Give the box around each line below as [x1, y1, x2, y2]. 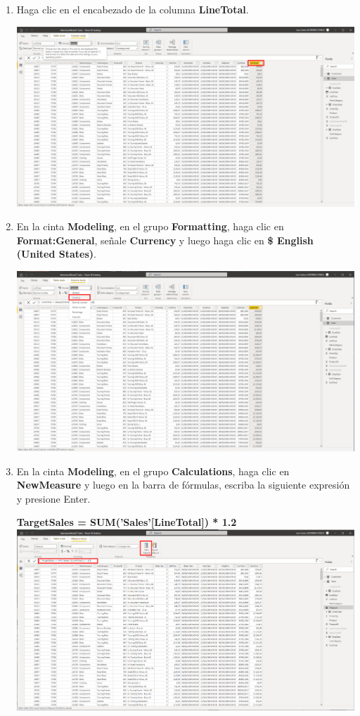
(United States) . [16, 246, 96, 261]
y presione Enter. [16, 491, 91, 505]
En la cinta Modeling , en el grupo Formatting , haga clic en [16, 219, 284, 234]
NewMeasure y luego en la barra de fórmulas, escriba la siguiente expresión [16, 477, 350, 492]
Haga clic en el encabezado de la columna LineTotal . [16, 2, 249, 16]
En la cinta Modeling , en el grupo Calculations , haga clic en [16, 463, 290, 478]
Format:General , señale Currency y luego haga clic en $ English [16, 232, 314, 247]
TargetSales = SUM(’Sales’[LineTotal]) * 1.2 [16, 515, 237, 529]
